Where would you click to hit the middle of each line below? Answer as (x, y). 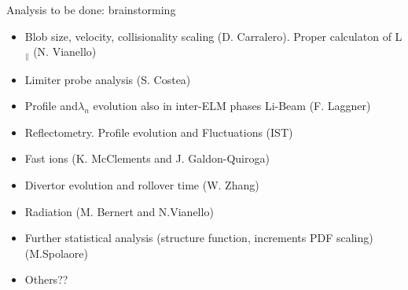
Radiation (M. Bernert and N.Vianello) (119, 211)
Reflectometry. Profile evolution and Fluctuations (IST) (159, 132)
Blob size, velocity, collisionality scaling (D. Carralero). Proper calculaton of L (213, 36)
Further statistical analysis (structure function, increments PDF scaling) (199, 238)
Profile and (51, 106)
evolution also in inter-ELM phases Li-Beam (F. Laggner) (232, 106)
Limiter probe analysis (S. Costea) (108, 79)
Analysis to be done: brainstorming (91, 9)
